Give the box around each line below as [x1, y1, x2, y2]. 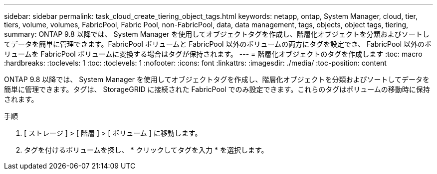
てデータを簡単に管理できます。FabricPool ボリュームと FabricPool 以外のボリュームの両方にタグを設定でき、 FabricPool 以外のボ [4, 40, 432, 48]
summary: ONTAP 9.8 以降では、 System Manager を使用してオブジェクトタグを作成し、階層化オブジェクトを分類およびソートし [4, 30, 430, 38]
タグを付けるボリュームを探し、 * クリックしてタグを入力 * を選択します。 [24, 146, 268, 154]
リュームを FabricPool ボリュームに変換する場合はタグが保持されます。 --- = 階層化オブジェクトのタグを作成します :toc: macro [4, 50, 423, 58]
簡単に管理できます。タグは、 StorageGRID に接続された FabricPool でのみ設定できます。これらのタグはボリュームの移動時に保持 [4, 85, 430, 93]
